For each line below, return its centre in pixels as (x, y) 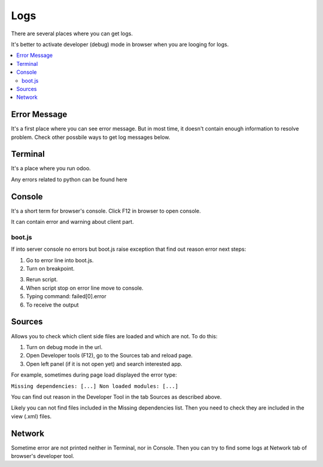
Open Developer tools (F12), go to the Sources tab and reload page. (109, 356)
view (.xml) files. (31, 416)
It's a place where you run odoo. (51, 168)
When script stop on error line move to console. (85, 288)
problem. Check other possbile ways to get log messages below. (91, 137)
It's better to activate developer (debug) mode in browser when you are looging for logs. (120, 44)
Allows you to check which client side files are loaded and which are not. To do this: (114, 336)
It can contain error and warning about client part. (72, 222)
